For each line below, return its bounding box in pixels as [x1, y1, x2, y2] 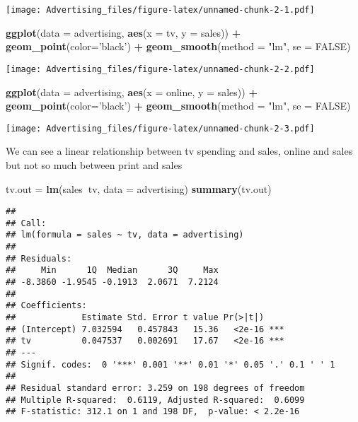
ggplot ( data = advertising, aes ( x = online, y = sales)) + [6, 84, 258, 99]
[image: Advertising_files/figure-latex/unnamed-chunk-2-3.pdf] [6, 123, 315, 134]
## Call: [6, 218, 47, 228]
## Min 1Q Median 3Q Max [6, 265, 219, 276]
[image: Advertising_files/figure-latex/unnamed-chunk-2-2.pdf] [6, 64, 315, 74]
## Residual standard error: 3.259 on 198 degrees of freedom [6, 382, 305, 393]
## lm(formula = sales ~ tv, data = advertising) [6, 230, 244, 240]
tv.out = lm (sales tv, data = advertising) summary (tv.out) [6, 181, 272, 196]
